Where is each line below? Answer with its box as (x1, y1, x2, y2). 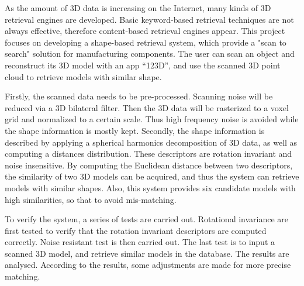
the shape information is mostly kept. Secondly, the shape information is (5, 124, 265, 136)
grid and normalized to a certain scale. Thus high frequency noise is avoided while (5, 113, 299, 125)
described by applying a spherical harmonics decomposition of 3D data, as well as (5, 136, 298, 148)
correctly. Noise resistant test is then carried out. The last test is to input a (5, 236, 275, 248)
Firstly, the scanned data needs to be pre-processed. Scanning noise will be (5, 90, 273, 102)
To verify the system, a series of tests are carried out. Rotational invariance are (5, 213, 289, 225)
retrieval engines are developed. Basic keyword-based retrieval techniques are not (5, 13, 294, 25)
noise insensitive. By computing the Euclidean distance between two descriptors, (5, 158, 293, 171)
